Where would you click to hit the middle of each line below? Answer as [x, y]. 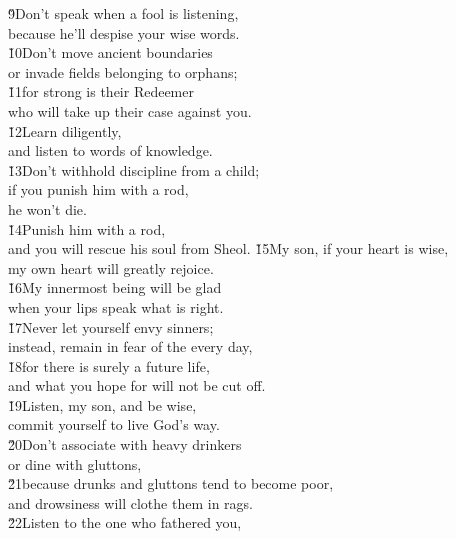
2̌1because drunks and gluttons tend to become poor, [171, 483]
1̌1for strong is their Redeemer [101, 91]
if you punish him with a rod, [98, 189]
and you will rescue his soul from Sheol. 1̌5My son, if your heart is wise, [228, 248]
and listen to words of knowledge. [110, 150]
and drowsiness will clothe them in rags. [130, 502]
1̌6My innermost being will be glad [115, 287]
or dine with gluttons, [75, 463]
